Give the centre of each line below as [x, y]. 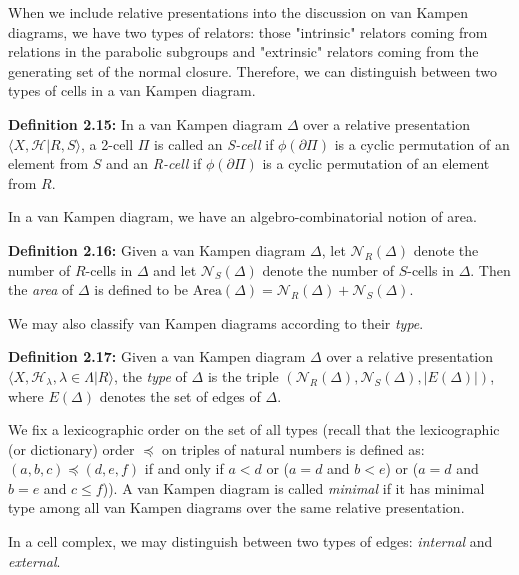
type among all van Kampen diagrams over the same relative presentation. [236, 507]
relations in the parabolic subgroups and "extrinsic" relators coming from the [243, 51]
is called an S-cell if [214, 143]
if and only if [184, 468]
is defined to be [141, 289]
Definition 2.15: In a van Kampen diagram [145, 123]
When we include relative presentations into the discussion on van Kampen [238, 12]
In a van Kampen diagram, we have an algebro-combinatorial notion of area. [242, 216]
